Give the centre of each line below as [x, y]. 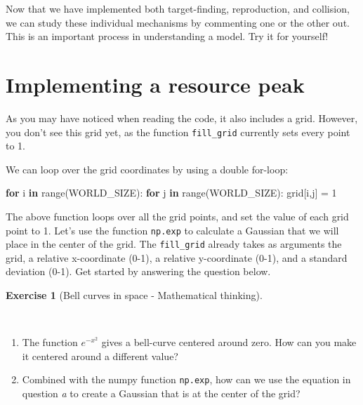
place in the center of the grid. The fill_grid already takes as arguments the [174, 244]
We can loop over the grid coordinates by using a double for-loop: [147, 169]
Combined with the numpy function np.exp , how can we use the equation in [186, 379]
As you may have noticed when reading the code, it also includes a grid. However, [182, 118]
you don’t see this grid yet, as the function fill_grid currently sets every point [178, 132]
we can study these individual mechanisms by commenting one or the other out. [178, 22]
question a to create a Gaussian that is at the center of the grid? [161, 393]
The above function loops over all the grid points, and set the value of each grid [177, 216]
